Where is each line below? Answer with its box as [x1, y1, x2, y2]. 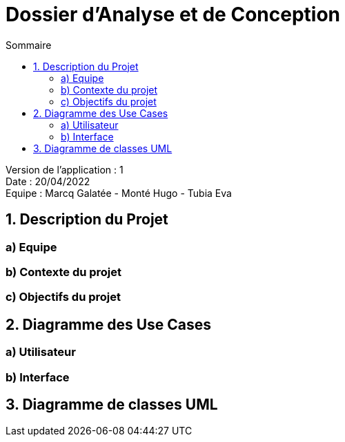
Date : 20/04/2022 [6, 175, 90, 187]
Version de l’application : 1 [6, 163, 124, 176]
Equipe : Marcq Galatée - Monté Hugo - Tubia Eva [6, 187, 232, 199]
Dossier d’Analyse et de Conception [6, 3, 340, 26]
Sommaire [6, 39, 52, 51]
